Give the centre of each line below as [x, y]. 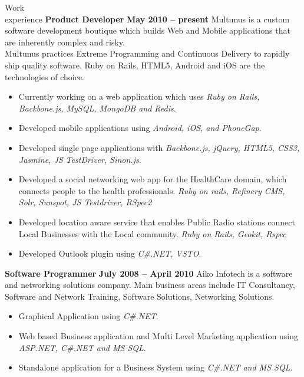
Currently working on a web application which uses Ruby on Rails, [139, 96]
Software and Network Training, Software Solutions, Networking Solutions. [140, 296]
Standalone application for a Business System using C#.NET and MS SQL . [156, 367]
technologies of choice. [45, 76]
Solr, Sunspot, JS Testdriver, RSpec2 [85, 202]
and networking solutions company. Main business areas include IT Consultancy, [150, 285]
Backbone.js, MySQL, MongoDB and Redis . [97, 108]
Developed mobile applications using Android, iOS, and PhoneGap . [140, 128]
